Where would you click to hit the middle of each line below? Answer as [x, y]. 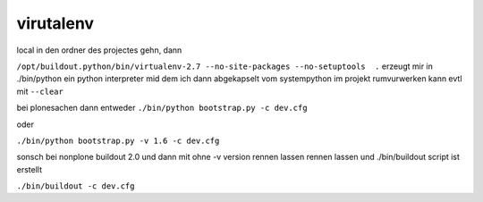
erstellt [29, 169]
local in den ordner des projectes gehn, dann [99, 50]
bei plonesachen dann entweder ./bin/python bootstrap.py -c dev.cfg [162, 108]
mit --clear [40, 91]
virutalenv [55, 23]
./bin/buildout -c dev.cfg [76, 186]
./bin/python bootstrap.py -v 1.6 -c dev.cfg [118, 140]
